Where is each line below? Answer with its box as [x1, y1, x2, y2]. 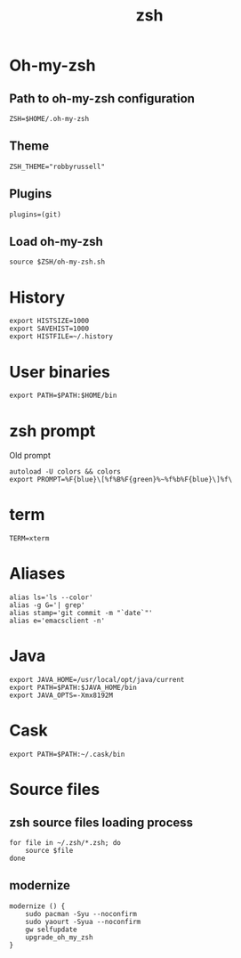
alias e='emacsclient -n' [9, 616, 105, 626]
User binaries [9, 361, 111, 382]
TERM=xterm [9, 534, 50, 543]
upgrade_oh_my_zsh [25, 932, 93, 942]
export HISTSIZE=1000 [9, 317, 90, 326]
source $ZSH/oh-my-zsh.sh [9, 257, 105, 267]
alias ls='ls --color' [9, 593, 93, 602]
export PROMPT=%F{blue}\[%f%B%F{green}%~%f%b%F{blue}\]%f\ [9, 475, 233, 484]
